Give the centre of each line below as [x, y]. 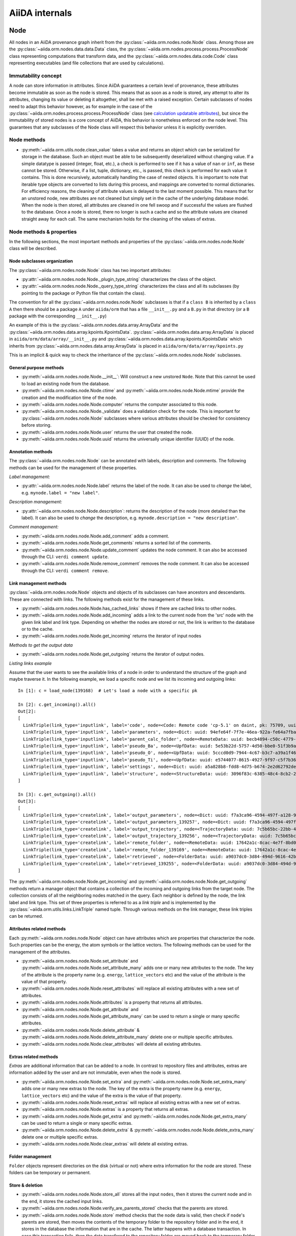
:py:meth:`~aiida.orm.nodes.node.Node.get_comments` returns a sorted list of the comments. [116, 543]
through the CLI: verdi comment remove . [65, 571]
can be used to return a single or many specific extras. [77, 1123]
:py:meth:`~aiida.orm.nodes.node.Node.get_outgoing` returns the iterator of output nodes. [113, 654]
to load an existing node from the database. [66, 384]
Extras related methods [34, 1057]
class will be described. [33, 248]
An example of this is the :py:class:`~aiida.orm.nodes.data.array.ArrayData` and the [94, 325]
